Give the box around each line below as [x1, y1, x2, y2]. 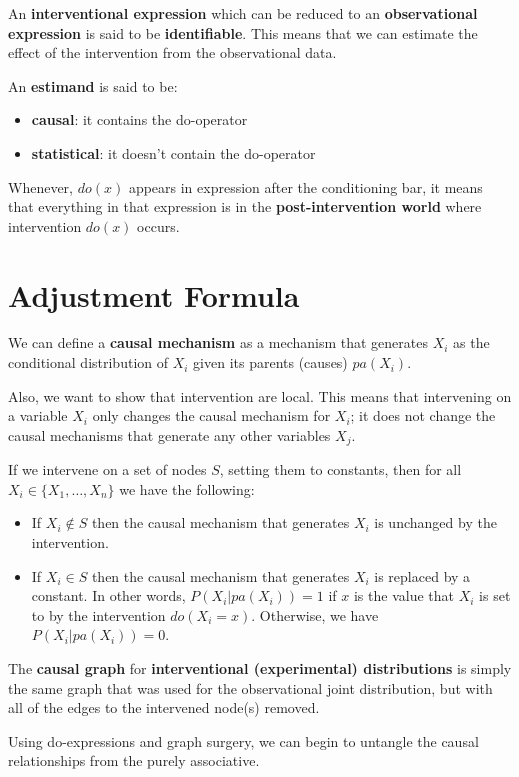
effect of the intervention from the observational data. [8, 42, 337, 63]
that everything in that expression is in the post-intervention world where [8, 196, 482, 217]
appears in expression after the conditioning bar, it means [128, 176, 483, 197]
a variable [8, 405, 68, 426]
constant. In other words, [31, 585, 186, 606]
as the [453, 332, 490, 353]
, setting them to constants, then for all [219, 459, 462, 480]
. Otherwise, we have [251, 604, 379, 625]
